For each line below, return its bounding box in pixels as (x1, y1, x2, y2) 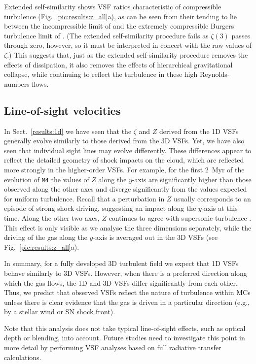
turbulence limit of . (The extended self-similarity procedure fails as (4, 30, 209, 40)
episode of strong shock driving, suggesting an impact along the (4, 203, 196, 213)
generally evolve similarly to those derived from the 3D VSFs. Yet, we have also (4, 135, 245, 146)
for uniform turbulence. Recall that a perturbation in (4, 193, 165, 203)
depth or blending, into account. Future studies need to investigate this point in (4, 332, 245, 343)
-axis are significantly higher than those (132, 174, 252, 184)
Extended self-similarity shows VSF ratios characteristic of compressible (4, 1, 221, 11)
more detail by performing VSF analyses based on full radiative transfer (4, 342, 221, 353)
